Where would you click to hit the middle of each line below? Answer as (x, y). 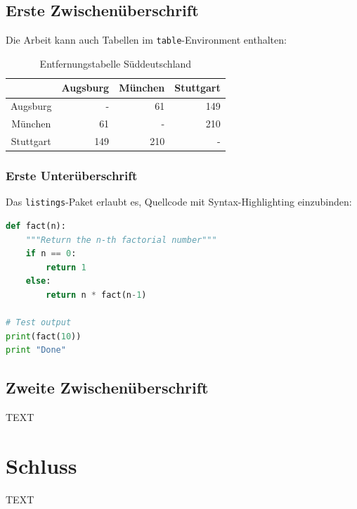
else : (38, 281)
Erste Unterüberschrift (72, 175)
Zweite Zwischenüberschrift (107, 388)
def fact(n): (36, 226)
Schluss (41, 465)
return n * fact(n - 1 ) (96, 295)
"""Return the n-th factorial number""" (121, 240)
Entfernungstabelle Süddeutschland (116, 63)
